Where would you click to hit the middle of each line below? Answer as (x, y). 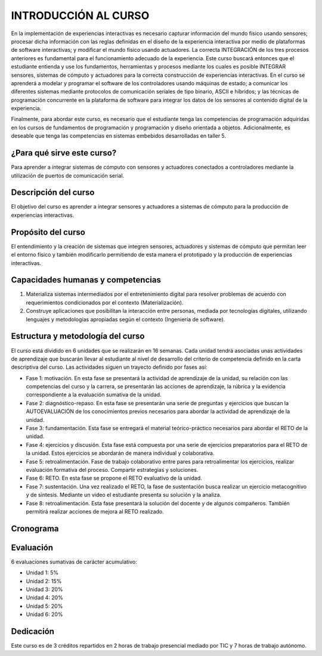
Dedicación (33, 631)
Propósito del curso (48, 232)
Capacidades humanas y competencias (86, 280)
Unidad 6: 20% (44, 614)
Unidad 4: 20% (45, 598)
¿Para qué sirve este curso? (64, 153)
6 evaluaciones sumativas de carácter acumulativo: (74, 562)
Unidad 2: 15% (44, 581)
